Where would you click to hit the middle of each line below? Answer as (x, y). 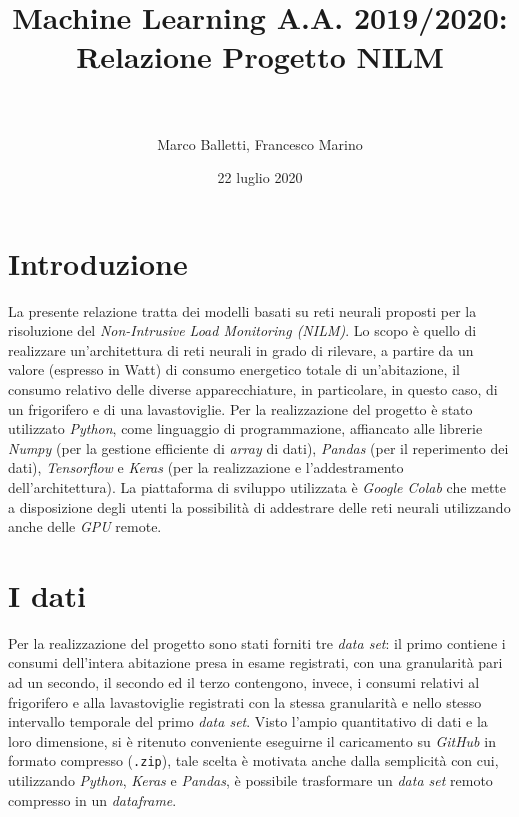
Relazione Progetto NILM (260, 56)
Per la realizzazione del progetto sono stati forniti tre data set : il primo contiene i (257, 642)
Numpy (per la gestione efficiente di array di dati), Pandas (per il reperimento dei (258, 447)
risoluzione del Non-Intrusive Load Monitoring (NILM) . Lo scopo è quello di (242, 330)
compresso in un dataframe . (92, 799)
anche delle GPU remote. (85, 526)
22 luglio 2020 (260, 177)
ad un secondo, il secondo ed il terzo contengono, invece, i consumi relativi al (244, 682)
